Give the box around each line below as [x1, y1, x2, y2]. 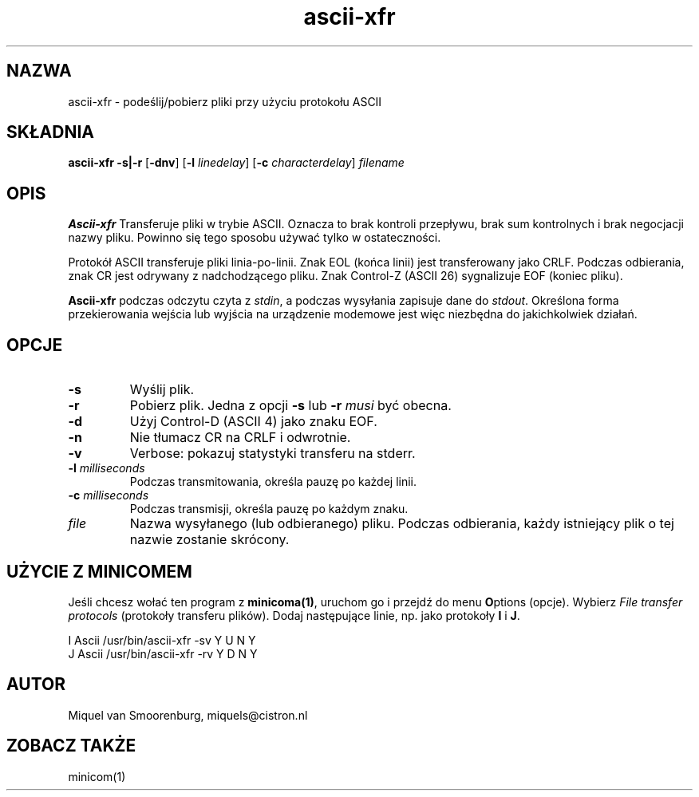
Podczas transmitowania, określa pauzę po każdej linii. [129, 475, 417, 489]
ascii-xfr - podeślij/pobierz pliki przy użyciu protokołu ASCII [68, 94, 382, 109]
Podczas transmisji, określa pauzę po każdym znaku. [129, 502, 409, 516]
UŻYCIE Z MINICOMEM [6, 561, 192, 582]
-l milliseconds [68, 461, 145, 475]
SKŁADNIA [6, 122, 94, 143]
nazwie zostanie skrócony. [129, 531, 290, 548]
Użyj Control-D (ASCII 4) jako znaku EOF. [129, 413, 377, 430]
